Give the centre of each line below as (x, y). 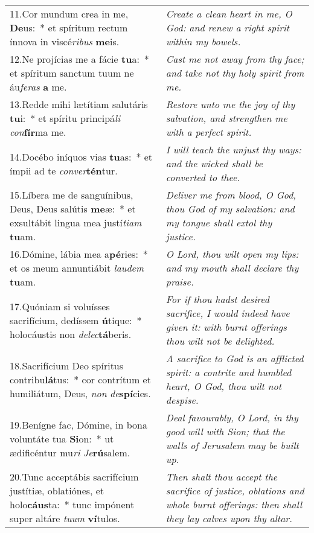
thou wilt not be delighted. (220, 341)
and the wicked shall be (214, 163)
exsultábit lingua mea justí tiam (76, 222)
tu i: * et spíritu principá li (65, 118)
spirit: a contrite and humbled (229, 372)
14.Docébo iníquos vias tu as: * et (81, 156)
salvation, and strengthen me (226, 118)
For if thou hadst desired (217, 299)
